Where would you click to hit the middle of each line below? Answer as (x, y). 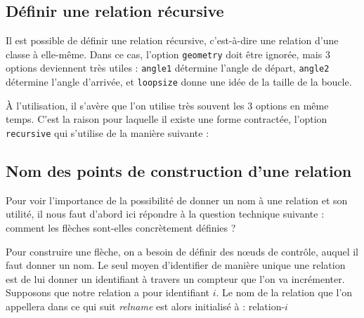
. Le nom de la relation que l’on (284, 292)
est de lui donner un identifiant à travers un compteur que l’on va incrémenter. (175, 278)
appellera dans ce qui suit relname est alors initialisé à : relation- (145, 306)
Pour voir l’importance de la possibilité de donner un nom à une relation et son (177, 200)
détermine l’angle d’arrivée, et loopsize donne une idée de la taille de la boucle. (179, 82)
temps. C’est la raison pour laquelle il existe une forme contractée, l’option (167, 119)
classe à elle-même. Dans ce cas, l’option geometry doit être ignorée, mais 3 (168, 54)
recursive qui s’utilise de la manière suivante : (108, 132)
